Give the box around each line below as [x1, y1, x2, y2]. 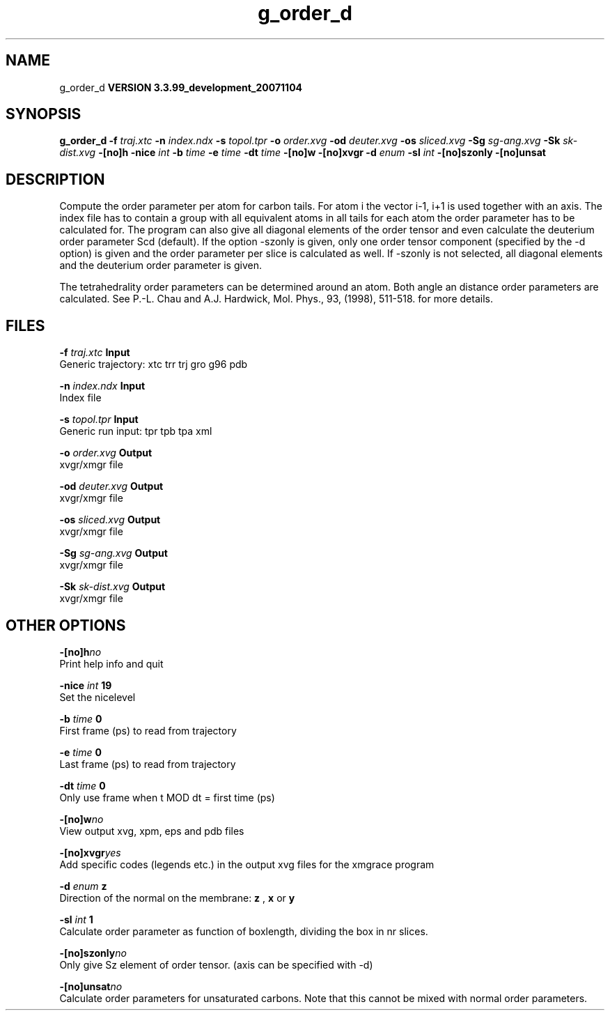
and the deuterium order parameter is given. [59, 259, 262, 272]
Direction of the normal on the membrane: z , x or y [59, 891, 295, 904]
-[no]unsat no [59, 980, 123, 992]
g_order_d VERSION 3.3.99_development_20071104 [59, 81, 303, 93]
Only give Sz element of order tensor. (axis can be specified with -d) [59, 958, 373, 971]
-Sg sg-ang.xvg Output [59, 547, 168, 560]
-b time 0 [59, 712, 102, 725]
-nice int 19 [59, 679, 112, 691]
